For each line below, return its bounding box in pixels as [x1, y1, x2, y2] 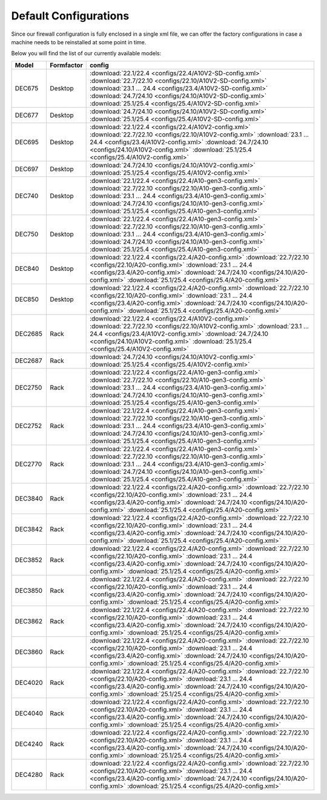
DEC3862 [15, 617, 43, 625]
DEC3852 [15, 555, 42, 564]
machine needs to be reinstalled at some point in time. [11, 38, 147, 45]
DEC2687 [15, 356, 42, 365]
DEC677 [15, 111, 39, 119]
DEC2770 [15, 459, 42, 468]
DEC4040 [15, 709, 44, 718]
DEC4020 [15, 678, 43, 687]
